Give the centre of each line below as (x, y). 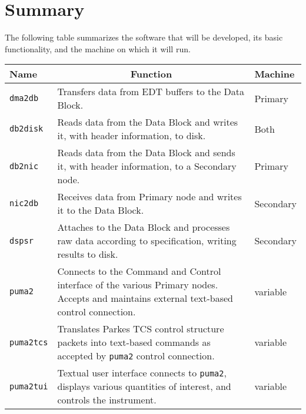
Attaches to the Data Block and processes (144, 227)
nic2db (24, 203)
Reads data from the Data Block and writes (148, 122)
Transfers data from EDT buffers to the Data (151, 92)
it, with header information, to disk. (132, 136)
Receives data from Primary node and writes (149, 197)
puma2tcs (29, 342)
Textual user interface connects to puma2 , (142, 373)
